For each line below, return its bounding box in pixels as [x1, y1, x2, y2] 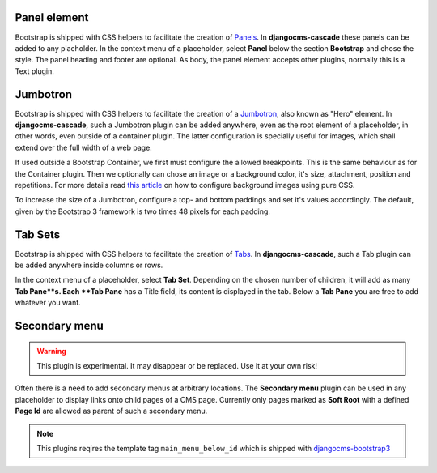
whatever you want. [15, 298, 81, 308]
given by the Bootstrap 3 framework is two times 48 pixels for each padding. [15, 207, 271, 216]
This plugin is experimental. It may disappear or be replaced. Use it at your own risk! [36, 360, 318, 370]
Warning [36, 346, 66, 356]
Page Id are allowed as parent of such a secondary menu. [15, 406, 208, 416]
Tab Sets [15, 228, 61, 241]
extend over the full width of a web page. [15, 143, 153, 152]
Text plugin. [15, 66, 54, 76]
